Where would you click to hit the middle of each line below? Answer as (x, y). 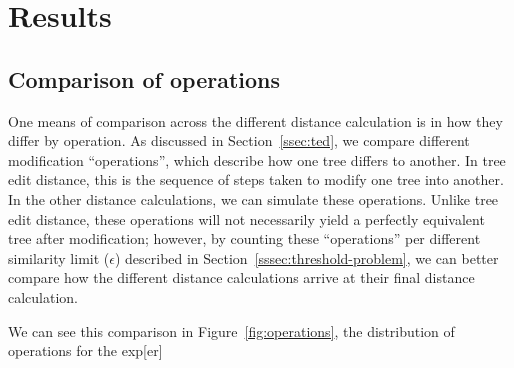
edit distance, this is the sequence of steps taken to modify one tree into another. (256, 179)
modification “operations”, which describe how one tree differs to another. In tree (257, 159)
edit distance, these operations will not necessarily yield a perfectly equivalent (246, 218)
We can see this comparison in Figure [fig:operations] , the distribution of (231, 330)
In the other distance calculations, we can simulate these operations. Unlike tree (253, 198)
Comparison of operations (144, 78)
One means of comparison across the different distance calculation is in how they (255, 120)
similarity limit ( (59, 257)
